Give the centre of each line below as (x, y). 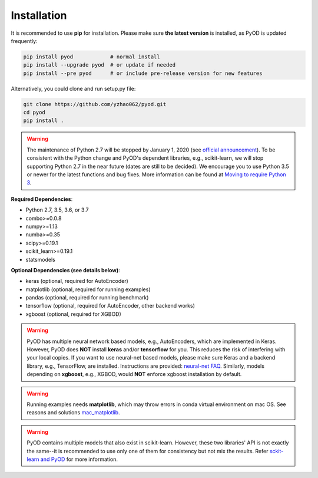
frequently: (24, 41)
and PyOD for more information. (79, 459)
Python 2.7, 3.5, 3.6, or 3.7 (57, 210)
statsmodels (40, 259)
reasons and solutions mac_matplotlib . (73, 413)
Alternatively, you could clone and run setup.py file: (73, 88)
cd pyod (34, 113)
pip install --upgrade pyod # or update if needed (100, 65)
